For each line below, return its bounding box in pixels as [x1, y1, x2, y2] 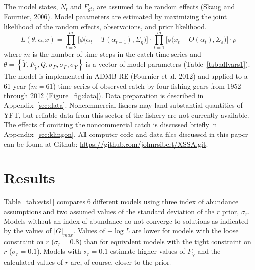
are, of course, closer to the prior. [70, 257, 171, 267]
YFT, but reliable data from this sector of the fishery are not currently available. [4, 109, 249, 120]
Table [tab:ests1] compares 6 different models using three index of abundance [4, 196, 239, 207]
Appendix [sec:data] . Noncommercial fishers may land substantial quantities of [4, 100, 243, 110]
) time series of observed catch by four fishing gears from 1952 [53, 80, 241, 90]
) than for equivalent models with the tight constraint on [79, 236, 251, 246]
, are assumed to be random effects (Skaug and [92, 1, 235, 11]
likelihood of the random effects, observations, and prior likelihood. [4, 21, 207, 32]
